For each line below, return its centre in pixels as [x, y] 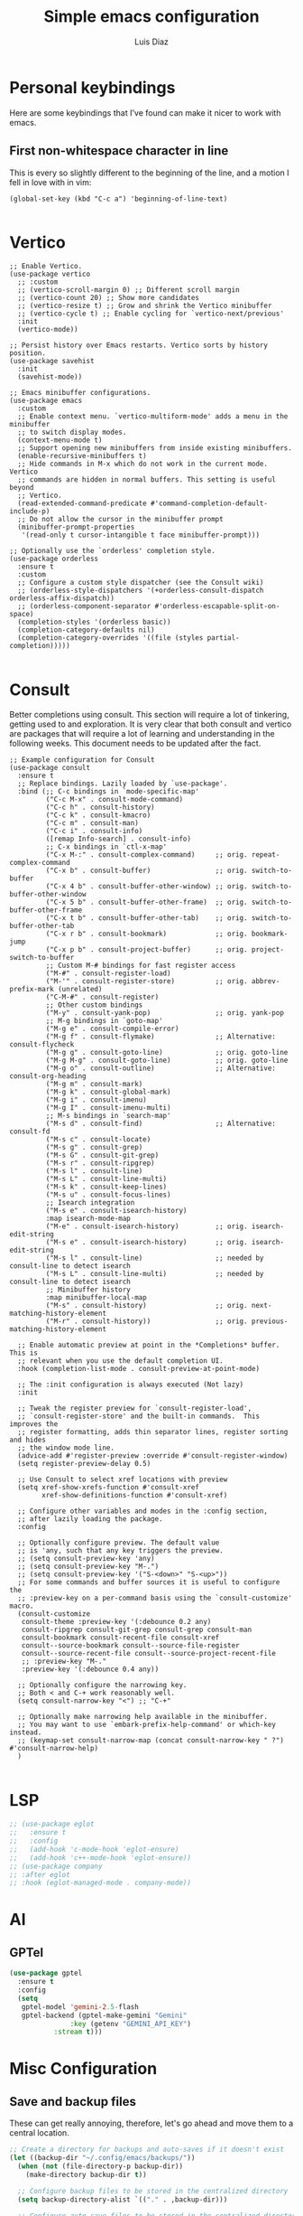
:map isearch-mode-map [88, 1219]
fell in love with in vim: [50, 182]
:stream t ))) [78, 2032]
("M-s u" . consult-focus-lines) [108, 1195]
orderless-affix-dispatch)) [62, 598]
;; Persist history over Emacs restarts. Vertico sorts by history [139, 345]
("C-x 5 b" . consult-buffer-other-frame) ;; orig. [147, 902]
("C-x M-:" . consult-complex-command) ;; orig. [147, 855]
